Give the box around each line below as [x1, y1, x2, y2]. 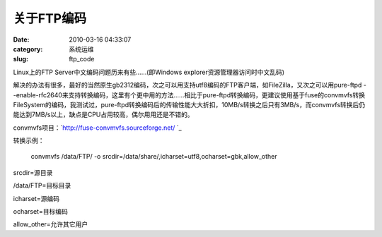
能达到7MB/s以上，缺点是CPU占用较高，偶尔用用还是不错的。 [13, 110, 194, 119]
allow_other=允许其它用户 [13, 220, 88, 229]
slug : [13, 55, 28, 63]
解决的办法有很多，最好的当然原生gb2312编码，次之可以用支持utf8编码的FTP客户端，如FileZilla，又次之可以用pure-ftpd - [13, 81, 367, 90]
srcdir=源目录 [13, 168, 53, 176]
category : [13, 44, 43, 53]
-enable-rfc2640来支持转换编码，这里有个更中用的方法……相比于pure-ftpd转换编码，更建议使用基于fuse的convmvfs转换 [13, 90, 366, 99]
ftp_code [69, 55, 95, 63]
